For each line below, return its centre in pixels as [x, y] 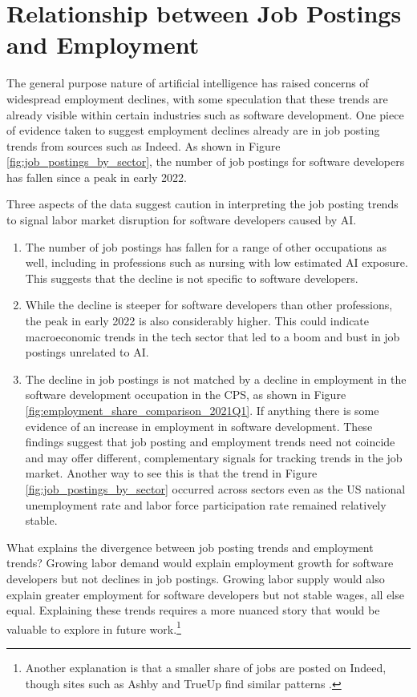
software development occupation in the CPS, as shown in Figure [186, 395]
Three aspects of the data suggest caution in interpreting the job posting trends [202, 204]
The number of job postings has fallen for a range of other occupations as [206, 246]
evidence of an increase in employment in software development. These [199, 426]
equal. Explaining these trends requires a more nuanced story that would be [193, 610]
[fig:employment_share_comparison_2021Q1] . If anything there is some [202, 410]
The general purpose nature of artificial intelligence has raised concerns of [188, 83]
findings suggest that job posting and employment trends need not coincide [210, 442]
